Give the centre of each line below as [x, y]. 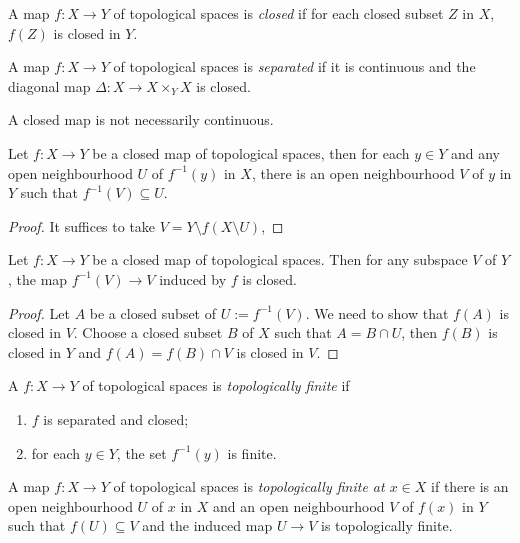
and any [475, 152]
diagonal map [49, 85]
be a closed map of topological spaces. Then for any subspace [280, 259]
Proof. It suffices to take [82, 225]
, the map [38, 278]
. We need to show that [377, 312]
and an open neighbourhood [299, 505]
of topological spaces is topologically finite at [249, 486]
